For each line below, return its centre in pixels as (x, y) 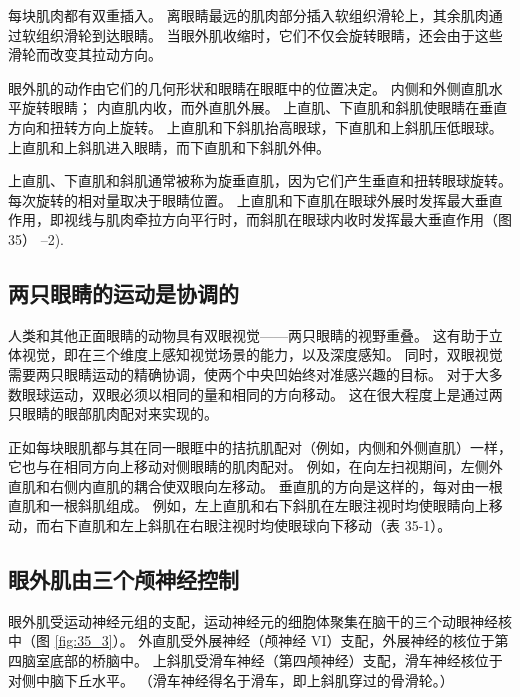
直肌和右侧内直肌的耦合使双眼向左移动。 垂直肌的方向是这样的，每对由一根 (255, 485)
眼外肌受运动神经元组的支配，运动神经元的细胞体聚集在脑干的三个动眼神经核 (260, 620)
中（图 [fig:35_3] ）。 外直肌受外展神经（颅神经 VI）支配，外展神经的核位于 (251, 640)
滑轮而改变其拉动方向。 (85, 54)
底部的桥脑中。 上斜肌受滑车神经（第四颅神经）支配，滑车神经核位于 (276, 660)
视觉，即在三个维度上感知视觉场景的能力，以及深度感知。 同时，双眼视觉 (262, 354)
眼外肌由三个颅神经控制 (123, 579)
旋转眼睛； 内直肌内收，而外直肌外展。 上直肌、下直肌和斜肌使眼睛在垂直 (264, 107)
